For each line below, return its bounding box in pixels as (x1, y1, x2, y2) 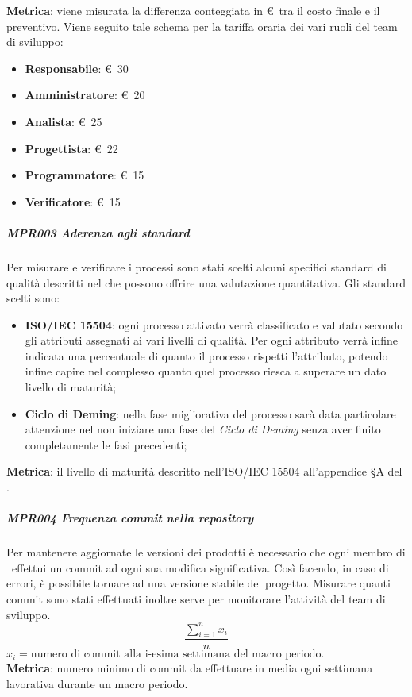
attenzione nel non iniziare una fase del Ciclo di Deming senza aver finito (25, 421, 381, 437)
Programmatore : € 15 (25, 167, 144, 183)
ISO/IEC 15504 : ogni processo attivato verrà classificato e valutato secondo (25, 316, 403, 333)
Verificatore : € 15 (25, 193, 121, 210)
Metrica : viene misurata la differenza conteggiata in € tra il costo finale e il (6, 2, 380, 18)
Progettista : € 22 (25, 140, 118, 156)
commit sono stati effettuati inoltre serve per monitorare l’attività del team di (6, 590, 386, 607)
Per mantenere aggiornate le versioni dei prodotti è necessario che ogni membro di (6, 544, 406, 560)
